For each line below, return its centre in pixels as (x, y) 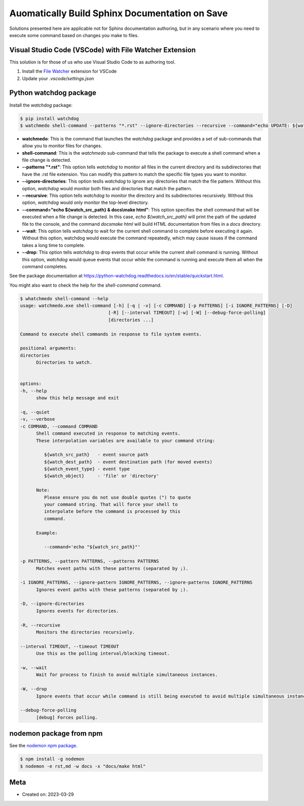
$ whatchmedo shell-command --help (64, 299)
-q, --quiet (35, 412)
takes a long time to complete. (54, 245)
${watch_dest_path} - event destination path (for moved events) (128, 462)
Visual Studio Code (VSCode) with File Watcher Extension (103, 50)
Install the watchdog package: (41, 105)
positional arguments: (48, 348)
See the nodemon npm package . (44, 746)
